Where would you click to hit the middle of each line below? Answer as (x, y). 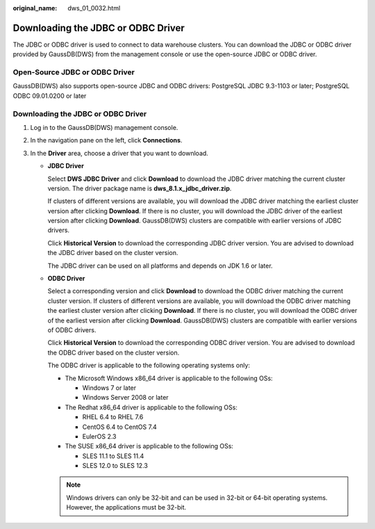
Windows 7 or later (109, 388)
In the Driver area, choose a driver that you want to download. (119, 153)
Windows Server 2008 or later (126, 398)
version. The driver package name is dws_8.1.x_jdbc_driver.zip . (140, 188)
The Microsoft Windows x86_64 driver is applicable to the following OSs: (169, 378)
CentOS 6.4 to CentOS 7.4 (119, 427)
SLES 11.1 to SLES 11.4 (113, 456)
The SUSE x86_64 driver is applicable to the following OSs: (149, 446)
